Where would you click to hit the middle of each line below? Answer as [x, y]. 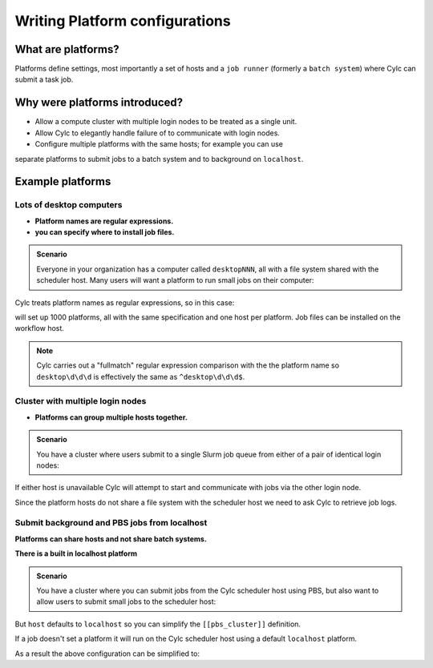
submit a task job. [44, 79]
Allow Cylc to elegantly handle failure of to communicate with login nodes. [158, 133]
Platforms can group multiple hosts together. [111, 417]
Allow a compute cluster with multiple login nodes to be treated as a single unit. [166, 122]
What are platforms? [67, 49]
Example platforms [63, 181]
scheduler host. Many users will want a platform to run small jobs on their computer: [175, 280]
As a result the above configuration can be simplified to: [107, 654]
